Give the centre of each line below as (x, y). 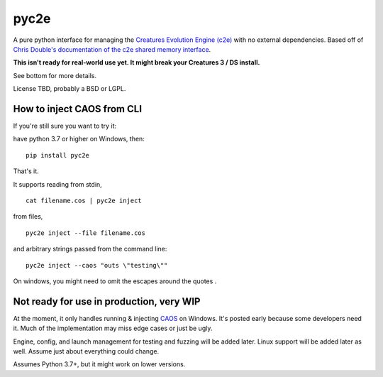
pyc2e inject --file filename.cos (85, 233)
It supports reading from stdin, (57, 184)
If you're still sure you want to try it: (65, 126)
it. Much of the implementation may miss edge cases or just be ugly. (113, 328)
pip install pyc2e (58, 155)
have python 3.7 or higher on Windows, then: (79, 139)
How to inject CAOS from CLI (77, 109)
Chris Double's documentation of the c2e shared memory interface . (112, 49)
